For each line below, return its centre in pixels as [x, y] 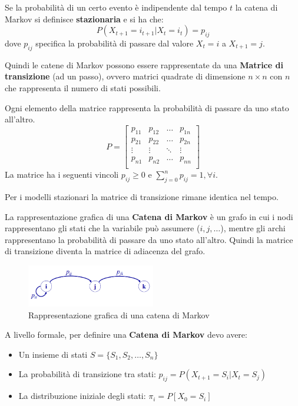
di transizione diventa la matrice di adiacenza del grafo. [105, 251]
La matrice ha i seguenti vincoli [62, 174]
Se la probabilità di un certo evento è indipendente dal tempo [116, 7]
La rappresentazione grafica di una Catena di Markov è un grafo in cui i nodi [149, 216]
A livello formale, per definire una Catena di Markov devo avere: [126, 335]
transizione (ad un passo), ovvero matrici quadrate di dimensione [125, 76]
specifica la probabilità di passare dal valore [115, 43]
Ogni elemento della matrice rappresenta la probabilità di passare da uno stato [147, 107]
